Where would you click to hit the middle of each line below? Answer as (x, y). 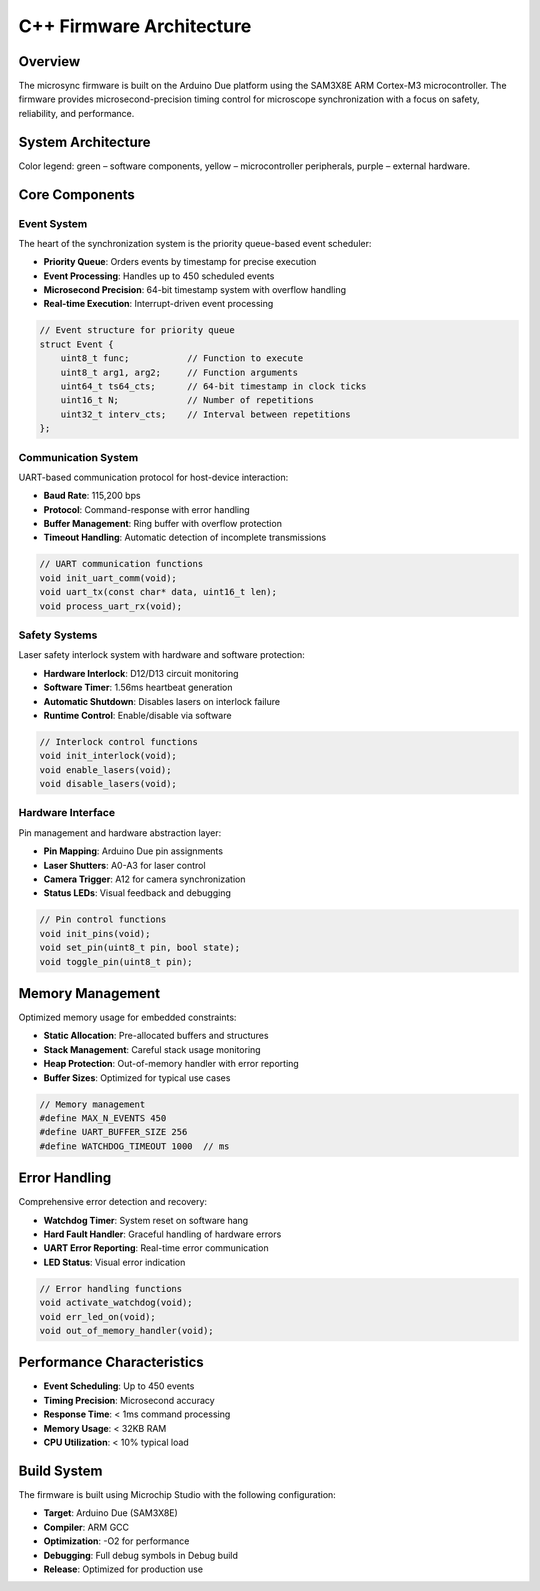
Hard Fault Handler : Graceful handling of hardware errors (162, 1234)
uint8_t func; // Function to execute (182, 358)
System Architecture (84, 141)
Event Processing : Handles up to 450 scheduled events (159, 276)
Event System (53, 223)
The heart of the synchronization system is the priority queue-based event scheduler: (195, 243)
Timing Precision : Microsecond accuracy (129, 1400)
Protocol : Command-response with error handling (146, 509)
